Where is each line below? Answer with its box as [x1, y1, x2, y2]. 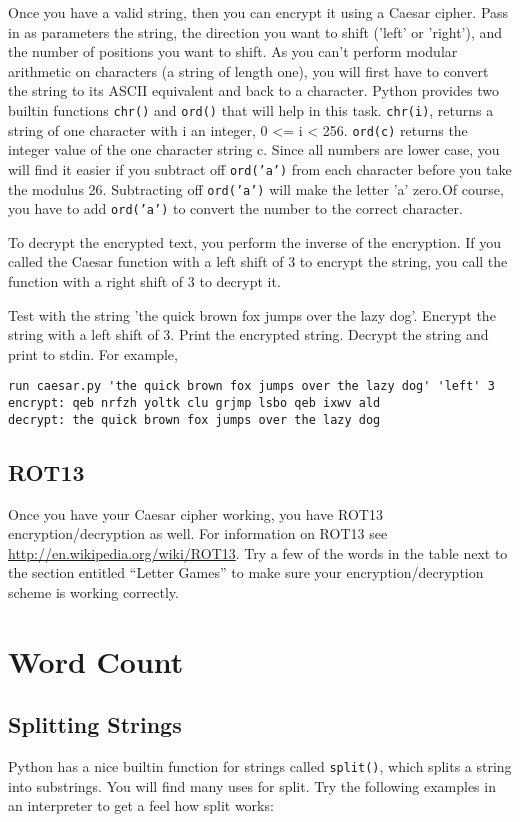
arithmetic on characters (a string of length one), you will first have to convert [8, 60, 489, 81]
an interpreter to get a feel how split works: [8, 795, 274, 816]
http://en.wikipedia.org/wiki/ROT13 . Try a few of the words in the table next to [8, 542, 508, 563]
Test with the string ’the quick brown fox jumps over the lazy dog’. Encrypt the [8, 304, 496, 325]
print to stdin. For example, [8, 343, 178, 364]
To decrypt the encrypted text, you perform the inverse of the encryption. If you [8, 231, 502, 252]
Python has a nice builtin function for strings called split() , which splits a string [8, 756, 512, 777]
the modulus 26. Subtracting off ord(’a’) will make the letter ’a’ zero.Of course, [8, 178, 504, 199]
